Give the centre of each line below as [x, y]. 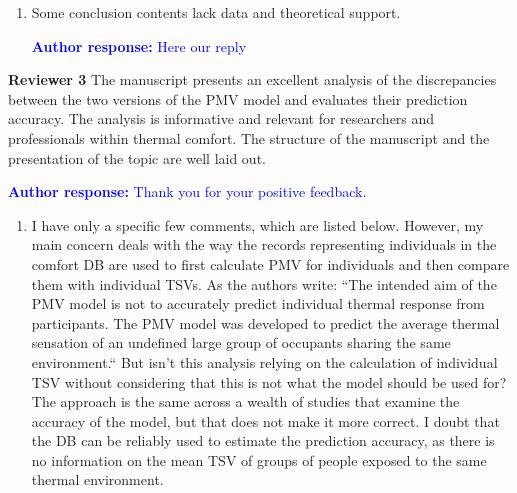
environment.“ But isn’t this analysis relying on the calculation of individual [264, 361]
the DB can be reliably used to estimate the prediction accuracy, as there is [263, 440]
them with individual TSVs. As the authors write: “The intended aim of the [264, 283]
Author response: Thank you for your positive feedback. [187, 191]
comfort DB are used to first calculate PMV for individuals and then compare [270, 263]
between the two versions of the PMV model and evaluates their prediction [238, 98]
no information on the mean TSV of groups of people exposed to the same [259, 459]
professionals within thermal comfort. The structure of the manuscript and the [249, 137]
